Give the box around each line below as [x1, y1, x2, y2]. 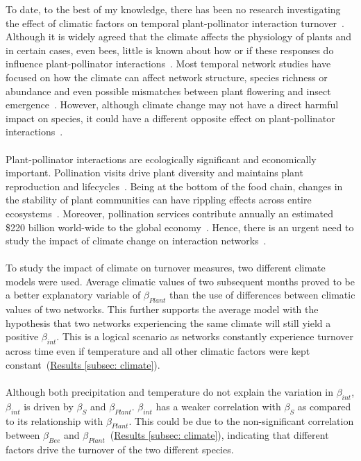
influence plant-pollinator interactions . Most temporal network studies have [6, 56, 331, 71]
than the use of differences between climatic [169, 287, 355, 302]
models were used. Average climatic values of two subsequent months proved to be [6, 274, 355, 288]
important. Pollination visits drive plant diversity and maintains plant [6, 165, 303, 180]
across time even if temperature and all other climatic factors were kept [6, 344, 310, 358]
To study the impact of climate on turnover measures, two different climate [6, 260, 326, 275]
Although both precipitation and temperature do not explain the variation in [6, 385, 333, 399]
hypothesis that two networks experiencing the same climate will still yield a [6, 315, 331, 330]
